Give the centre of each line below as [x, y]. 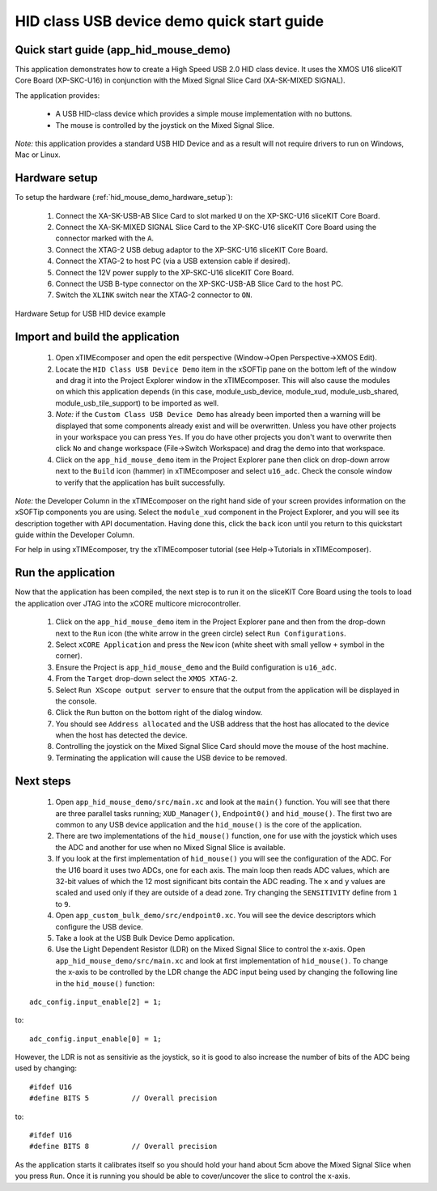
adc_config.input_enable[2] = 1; [95, 1002]
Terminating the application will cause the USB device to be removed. [171, 758]
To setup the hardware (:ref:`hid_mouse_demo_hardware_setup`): [124, 198]
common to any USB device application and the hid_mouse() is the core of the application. [209, 825]
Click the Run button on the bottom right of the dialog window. [159, 712]
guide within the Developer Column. [75, 535]
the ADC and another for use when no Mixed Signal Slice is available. [171, 847]
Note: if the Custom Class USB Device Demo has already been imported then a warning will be [218, 415]
